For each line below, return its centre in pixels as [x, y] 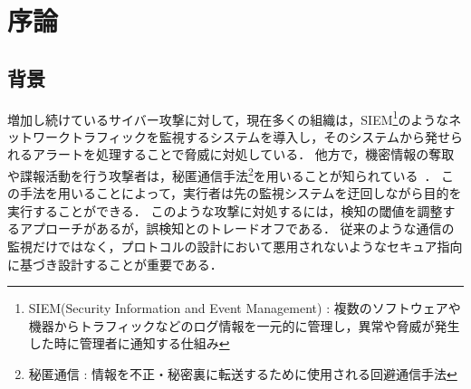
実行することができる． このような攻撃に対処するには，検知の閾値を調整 [225, 210]
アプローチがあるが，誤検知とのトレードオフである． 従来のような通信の [237, 228]
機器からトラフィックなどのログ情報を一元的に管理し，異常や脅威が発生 [244, 325]
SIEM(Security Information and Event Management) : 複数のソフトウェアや [245, 308]
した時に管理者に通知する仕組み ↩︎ [129, 343]
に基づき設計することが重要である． [115, 264]
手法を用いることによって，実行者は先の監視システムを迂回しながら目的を [240, 193]
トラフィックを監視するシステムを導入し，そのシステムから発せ [260, 136]
